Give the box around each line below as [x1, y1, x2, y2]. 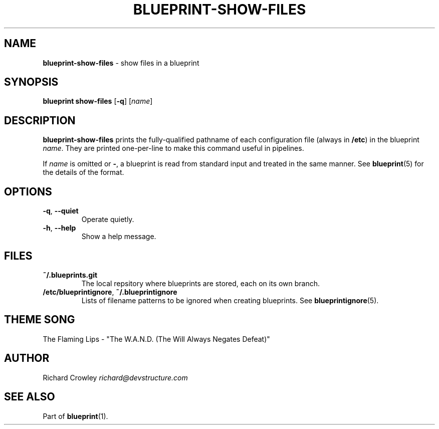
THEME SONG [4, 313, 75, 326]
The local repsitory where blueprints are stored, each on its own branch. [81, 279, 320, 288]
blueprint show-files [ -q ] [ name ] [43, 97, 153, 106]
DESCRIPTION [4, 114, 76, 127]
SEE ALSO [4, 390, 55, 403]
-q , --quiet [43, 206, 79, 216]
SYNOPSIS [4, 76, 59, 89]
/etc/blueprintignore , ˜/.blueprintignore [43, 287, 177, 296]
